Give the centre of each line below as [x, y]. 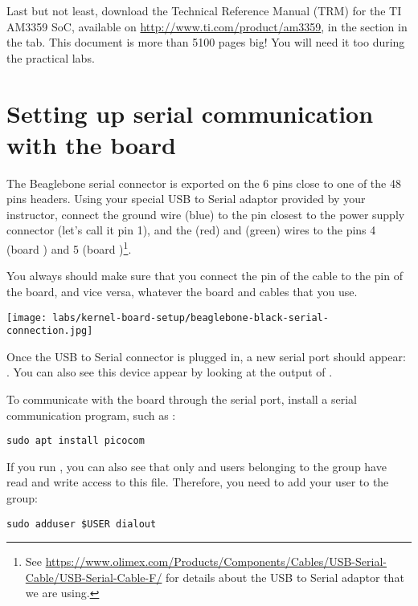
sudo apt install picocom [76, 441]
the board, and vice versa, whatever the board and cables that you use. [182, 291]
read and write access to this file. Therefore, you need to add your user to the [198, 482]
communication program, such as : [91, 415]
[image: [27, 317]
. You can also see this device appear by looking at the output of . [170, 372]
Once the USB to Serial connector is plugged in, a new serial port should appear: [206, 356]
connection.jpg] [50, 331]
